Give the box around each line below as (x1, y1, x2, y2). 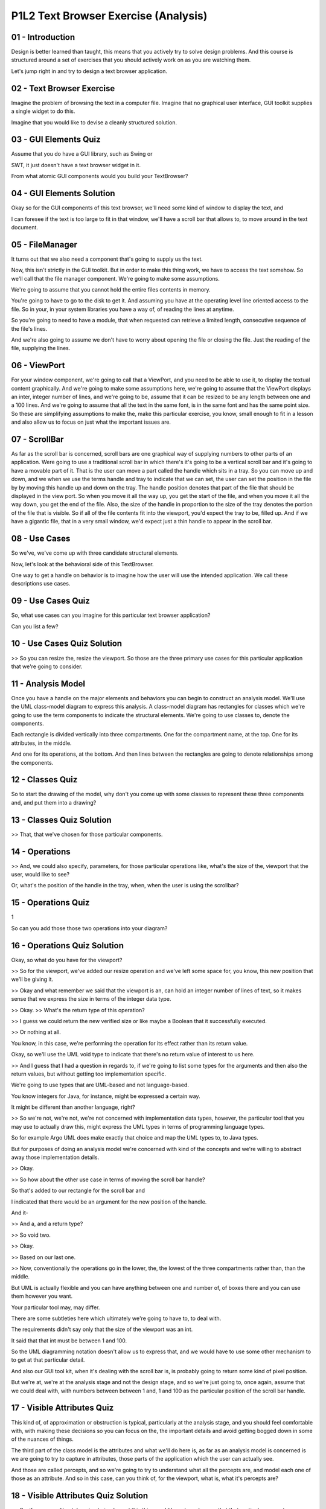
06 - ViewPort (11, 360, 65, 371)
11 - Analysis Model (11, 678, 86, 689)
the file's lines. (11, 325, 48, 332)
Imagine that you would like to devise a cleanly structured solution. (11, 118, 177, 126)
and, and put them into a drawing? (11, 799, 97, 806)
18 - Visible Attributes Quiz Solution (11, 1490, 149, 1501)
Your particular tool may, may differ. (11, 1304, 100, 1311)
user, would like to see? (11, 871, 69, 878)
